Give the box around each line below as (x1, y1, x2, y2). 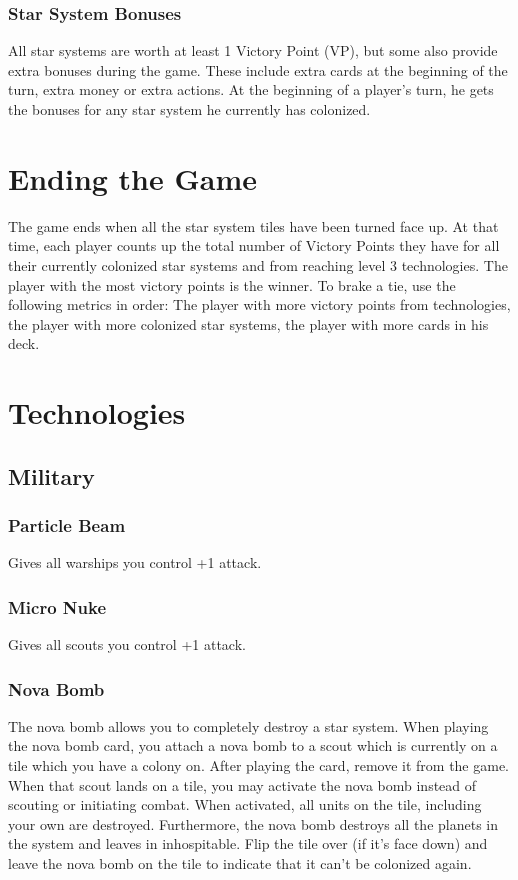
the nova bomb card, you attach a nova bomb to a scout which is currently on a (8, 735, 498, 756)
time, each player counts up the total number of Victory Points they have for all (8, 235, 500, 256)
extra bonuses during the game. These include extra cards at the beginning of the (8, 59, 508, 80)
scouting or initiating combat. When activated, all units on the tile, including (8, 794, 482, 815)
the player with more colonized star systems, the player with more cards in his (8, 313, 489, 334)
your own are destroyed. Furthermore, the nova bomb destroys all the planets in (8, 813, 498, 834)
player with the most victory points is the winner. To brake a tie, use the (8, 274, 456, 295)
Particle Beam (8, 512, 126, 537)
